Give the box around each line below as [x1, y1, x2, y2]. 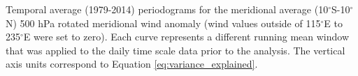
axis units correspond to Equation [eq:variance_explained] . [6, 56, 258, 71]
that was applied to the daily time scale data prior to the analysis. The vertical [6, 43, 345, 57]
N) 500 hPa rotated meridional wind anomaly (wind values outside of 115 [6, 15, 321, 30]
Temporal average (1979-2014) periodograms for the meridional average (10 [6, 2, 329, 16]
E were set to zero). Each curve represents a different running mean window [23, 29, 350, 44]
